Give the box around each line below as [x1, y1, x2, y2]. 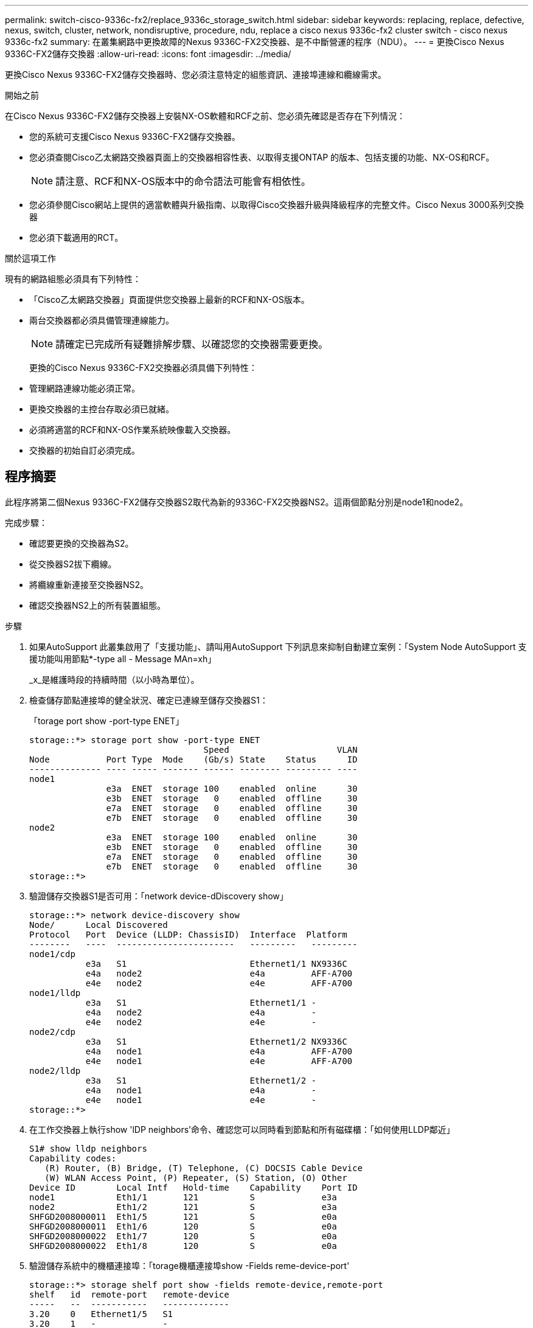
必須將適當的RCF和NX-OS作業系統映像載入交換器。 [29, 424, 236, 435]
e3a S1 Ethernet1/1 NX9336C [85, 958, 347, 969]
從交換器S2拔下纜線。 [29, 558, 117, 569]
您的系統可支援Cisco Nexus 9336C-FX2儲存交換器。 [29, 131, 240, 142]
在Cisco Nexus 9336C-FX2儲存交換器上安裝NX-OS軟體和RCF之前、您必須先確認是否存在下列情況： [5, 111, 405, 121]
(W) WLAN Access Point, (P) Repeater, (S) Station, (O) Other [44, 1172, 347, 1183]
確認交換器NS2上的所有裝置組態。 [29, 600, 166, 610]
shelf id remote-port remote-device [29, 1289, 229, 1299]
